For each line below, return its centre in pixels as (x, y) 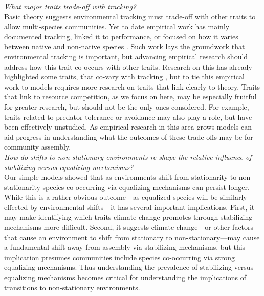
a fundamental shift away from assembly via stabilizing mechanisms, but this (125, 247)
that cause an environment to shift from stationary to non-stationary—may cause (132, 237)
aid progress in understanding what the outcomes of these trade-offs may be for (129, 136)
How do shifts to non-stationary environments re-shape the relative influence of (128, 156)
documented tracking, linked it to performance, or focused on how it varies (121, 36)
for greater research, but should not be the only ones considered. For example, (127, 106)
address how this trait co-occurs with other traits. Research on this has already (128, 66)
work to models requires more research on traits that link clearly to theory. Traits (132, 86)
